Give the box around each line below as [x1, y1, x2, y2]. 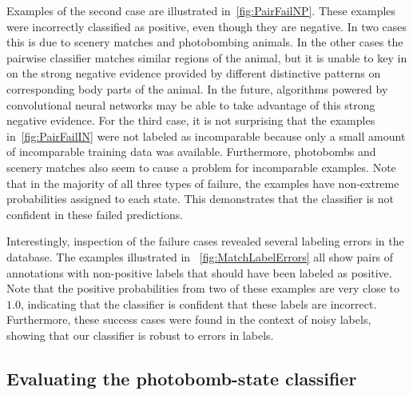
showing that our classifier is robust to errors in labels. [6, 326, 274, 343]
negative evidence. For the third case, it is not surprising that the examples [6, 112, 375, 129]
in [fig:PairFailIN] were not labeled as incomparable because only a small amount [6, 127, 406, 144]
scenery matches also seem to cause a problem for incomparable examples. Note [6, 158, 396, 175]
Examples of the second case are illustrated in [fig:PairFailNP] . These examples [6, 2, 396, 18]
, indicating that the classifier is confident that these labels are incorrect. [20, 295, 377, 312]
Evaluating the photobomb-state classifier [6, 365, 357, 390]
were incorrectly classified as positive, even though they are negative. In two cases [6, 18, 407, 34]
